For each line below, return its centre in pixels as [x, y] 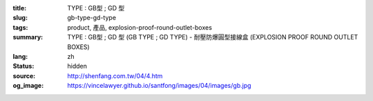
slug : [20, 18]
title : [20, 8]
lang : [20, 56]
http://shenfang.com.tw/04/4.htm [115, 75]
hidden [77, 66]
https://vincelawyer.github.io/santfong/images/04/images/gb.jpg [159, 86]
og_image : [28, 86]
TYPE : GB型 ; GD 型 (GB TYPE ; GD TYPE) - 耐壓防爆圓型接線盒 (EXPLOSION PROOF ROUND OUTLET [213, 37]
